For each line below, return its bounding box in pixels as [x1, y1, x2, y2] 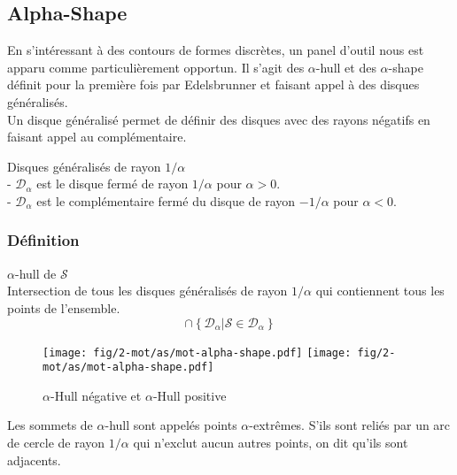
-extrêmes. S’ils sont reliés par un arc [249, 416, 451, 434]
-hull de [14, 264, 57, 282]
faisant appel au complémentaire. [7, 127, 187, 146]
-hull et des [315, 57, 376, 76]
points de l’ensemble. [7, 298, 120, 317]
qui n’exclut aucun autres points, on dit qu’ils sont [133, 433, 408, 452]
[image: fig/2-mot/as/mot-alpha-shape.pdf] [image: [43, 346, 352, 359]
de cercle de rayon [7, 433, 105, 452]
